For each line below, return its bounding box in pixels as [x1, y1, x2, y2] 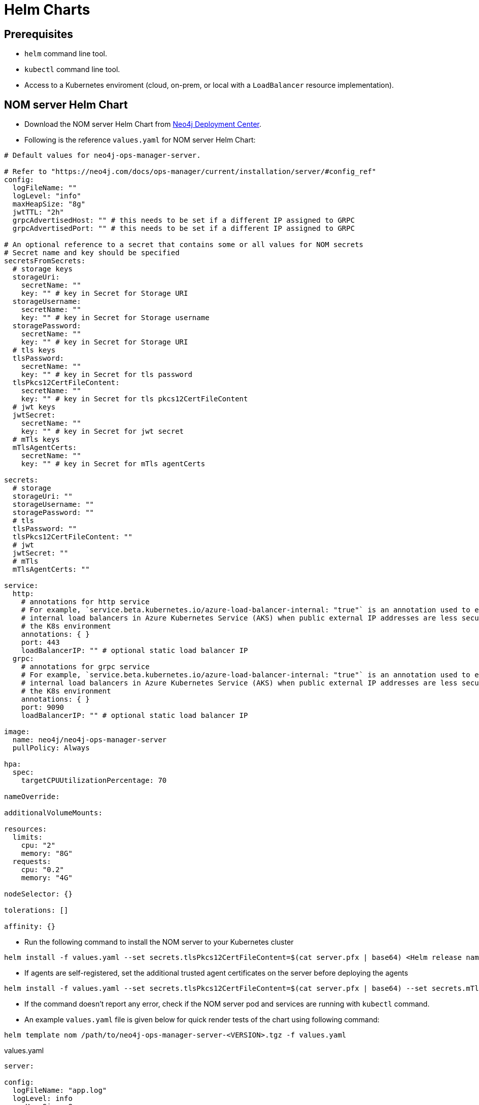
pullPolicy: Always [12, 744, 90, 752]
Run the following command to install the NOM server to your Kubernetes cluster [24, 938, 294, 947]
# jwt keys [12, 403, 56, 411]
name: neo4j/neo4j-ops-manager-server [12, 736, 167, 744]
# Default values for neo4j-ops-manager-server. [4, 151, 201, 160]
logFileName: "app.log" [12, 1086, 107, 1095]
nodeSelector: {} [4, 890, 73, 899]
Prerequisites [4, 27, 73, 41]
